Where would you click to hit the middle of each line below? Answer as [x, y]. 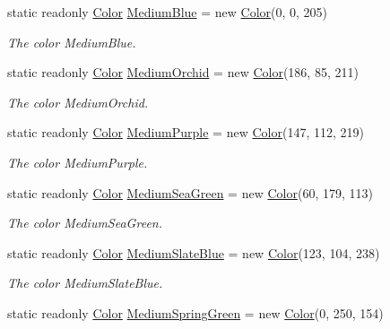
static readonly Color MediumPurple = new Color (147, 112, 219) [186, 132]
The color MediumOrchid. [78, 102]
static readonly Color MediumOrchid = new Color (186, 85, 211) [183, 72]
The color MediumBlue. [72, 42]
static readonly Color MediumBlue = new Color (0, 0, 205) [168, 12]
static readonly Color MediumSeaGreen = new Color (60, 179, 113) [190, 192]
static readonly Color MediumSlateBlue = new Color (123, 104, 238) [194, 252]
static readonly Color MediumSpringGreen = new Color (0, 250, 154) [195, 312]
